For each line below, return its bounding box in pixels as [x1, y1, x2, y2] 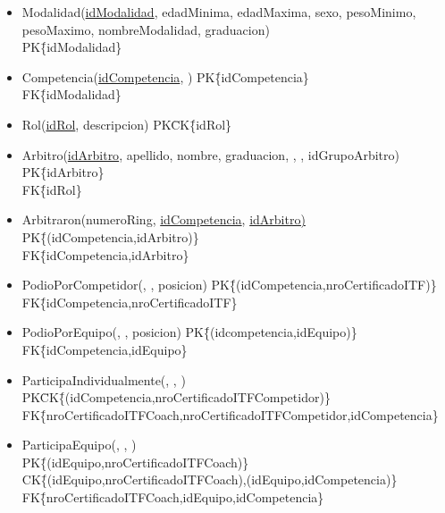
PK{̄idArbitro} [21, 163, 105, 181]
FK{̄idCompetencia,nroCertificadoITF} [21, 292, 238, 311]
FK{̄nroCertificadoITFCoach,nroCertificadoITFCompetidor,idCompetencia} [21, 405, 439, 424]
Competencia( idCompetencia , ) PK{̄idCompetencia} [21, 67, 309, 86]
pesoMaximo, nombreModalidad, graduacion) [21, 20, 270, 38]
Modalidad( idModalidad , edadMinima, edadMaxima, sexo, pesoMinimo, [21, 3, 416, 21]
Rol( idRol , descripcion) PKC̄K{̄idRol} [21, 114, 232, 133]
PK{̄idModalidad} [21, 38, 122, 56]
